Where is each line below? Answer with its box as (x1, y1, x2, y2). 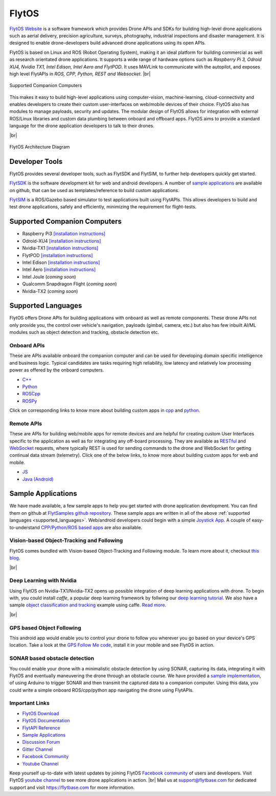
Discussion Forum (22, 739, 60, 745)
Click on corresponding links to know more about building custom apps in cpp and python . (9, 407, 200, 413)
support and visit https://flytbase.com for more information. (9, 784, 135, 790)
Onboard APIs (9, 342, 45, 349)
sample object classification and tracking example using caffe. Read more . (9, 602, 166, 608)
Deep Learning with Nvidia (9, 577, 77, 584)
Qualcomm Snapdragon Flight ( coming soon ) (22, 281, 117, 287)
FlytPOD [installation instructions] (22, 252, 93, 258)
